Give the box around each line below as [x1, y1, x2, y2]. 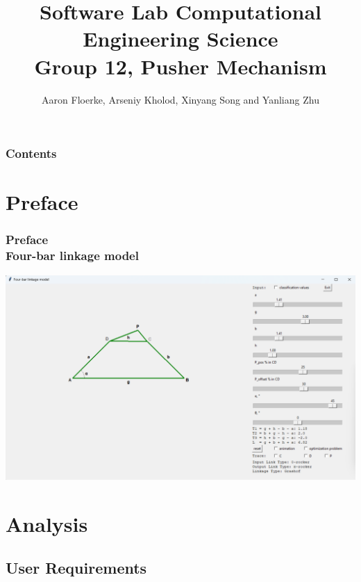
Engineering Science [83, 24, 278, 53]
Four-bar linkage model [6, 247, 139, 264]
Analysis [6, 509, 88, 537]
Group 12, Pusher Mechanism [34, 51, 327, 80]
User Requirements [6, 557, 147, 579]
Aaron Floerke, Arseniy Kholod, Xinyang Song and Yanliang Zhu [42, 92, 319, 106]
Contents [6, 145, 57, 162]
